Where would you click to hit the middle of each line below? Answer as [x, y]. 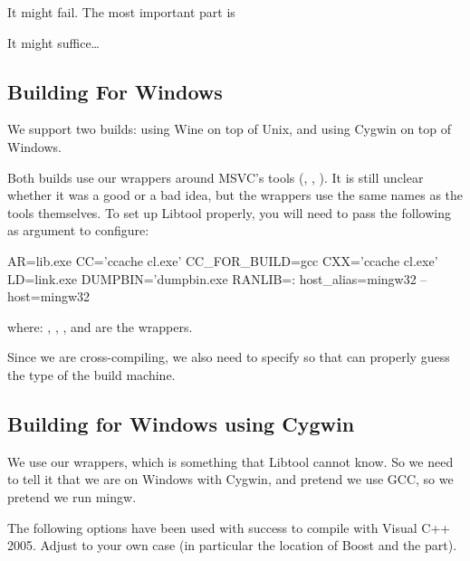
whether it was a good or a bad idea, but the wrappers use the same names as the [235, 195]
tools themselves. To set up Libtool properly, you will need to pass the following [229, 212]
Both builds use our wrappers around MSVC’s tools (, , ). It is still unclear [216, 177]
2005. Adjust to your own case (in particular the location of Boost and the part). [232, 545]
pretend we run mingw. [72, 496]
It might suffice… [53, 42]
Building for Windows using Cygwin [181, 423]
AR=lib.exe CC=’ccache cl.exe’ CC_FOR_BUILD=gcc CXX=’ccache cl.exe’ [223, 260]
